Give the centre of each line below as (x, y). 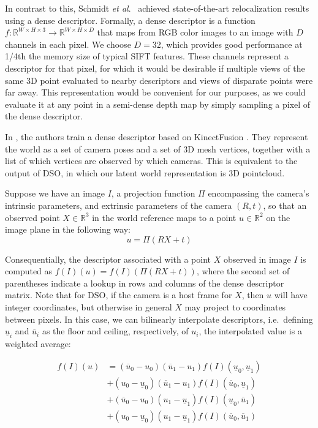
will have (291, 295)
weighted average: (38, 344)
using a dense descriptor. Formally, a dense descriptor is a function (130, 20)
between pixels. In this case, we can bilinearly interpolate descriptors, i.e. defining (159, 319)
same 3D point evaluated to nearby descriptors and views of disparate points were (159, 80)
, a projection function (153, 193)
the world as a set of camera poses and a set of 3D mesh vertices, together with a (158, 148)
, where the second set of (243, 271)
